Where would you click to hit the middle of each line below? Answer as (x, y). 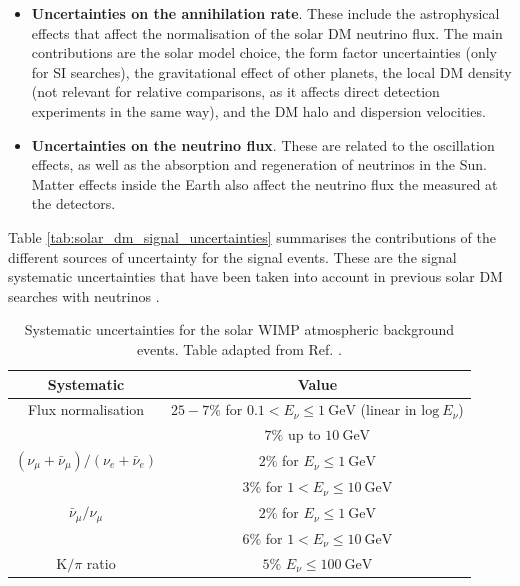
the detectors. (73, 203)
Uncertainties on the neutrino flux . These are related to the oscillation (263, 144)
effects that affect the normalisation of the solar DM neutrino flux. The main (267, 32)
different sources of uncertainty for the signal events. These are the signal (232, 256)
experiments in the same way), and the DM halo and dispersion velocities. (258, 110)
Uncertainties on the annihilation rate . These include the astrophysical (265, 13)
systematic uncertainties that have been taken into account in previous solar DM (255, 276)
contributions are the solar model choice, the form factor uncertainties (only (264, 52)
